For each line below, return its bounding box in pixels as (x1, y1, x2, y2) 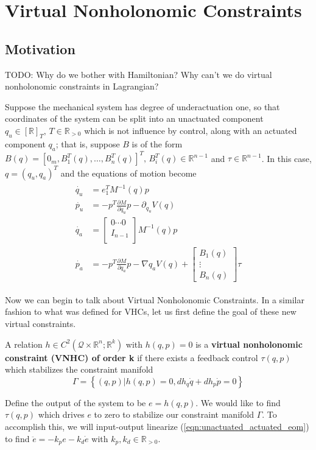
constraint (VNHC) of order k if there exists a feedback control (5, 351, 258, 364)
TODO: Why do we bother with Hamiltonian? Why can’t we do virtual (5, 68, 272, 80)
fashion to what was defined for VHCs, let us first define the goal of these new (5, 305, 297, 318)
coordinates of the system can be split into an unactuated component (5, 112, 264, 125)
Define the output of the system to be (5, 396, 146, 409)
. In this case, (261, 152, 312, 164)
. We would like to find (195, 396, 281, 409)
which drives (38, 408, 85, 421)
